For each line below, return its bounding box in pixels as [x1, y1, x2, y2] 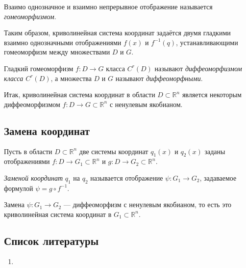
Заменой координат [4, 172, 63, 183]
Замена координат [4, 123, 90, 138]
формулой [4, 183, 33, 193]
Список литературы [4, 233, 99, 248]
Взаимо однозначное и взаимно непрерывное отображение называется [4, 1, 213, 11]
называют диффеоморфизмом [154, 63, 242, 73]
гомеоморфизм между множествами [4, 47, 110, 57]
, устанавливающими [176, 37, 238, 47]
